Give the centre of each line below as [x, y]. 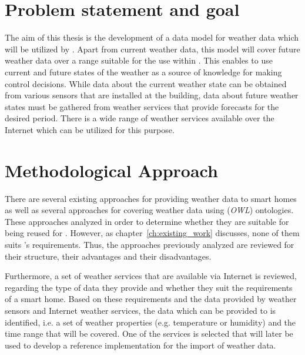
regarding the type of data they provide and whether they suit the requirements [149, 287]
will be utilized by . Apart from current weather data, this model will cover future [152, 49]
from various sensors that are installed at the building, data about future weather [152, 95]
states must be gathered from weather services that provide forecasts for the [142, 106]
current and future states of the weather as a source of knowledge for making [143, 72]
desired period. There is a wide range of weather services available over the [140, 118]
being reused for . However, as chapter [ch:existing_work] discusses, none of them [152, 233]
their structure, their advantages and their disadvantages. [108, 256]
